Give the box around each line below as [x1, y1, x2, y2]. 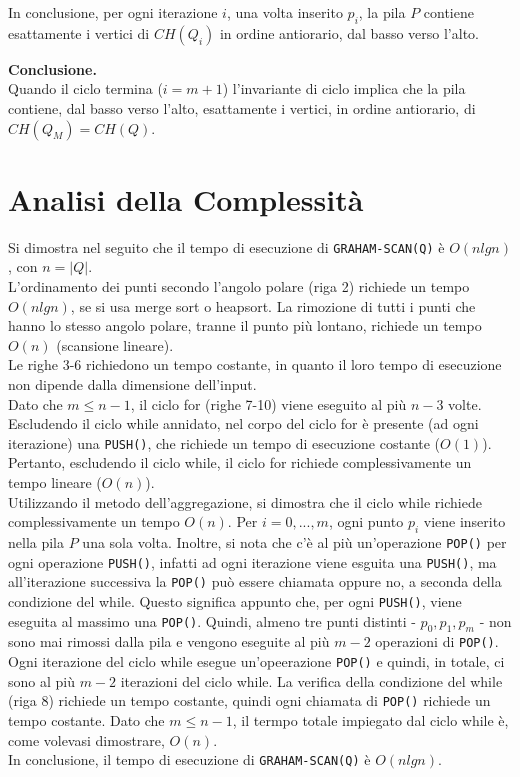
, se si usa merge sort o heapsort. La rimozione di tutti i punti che [70, 295, 476, 316]
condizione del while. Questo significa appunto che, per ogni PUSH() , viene [8, 590, 462, 611]
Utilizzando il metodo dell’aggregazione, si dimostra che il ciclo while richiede [8, 491, 482, 512]
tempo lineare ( [8, 471, 102, 492]
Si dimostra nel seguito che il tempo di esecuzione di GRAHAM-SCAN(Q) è [8, 236, 445, 257]
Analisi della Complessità [8, 178, 364, 219]
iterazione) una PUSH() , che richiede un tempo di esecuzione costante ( [8, 432, 441, 453]
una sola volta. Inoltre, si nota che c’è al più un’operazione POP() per [82, 531, 507, 552]
